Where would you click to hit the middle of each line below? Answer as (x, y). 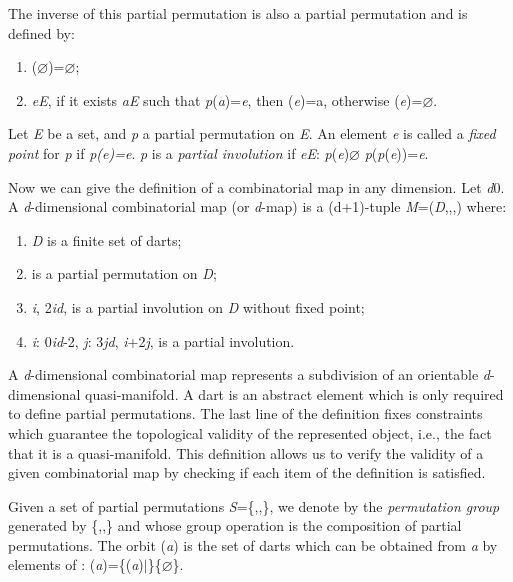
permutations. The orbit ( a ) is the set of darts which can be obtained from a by (253, 544)
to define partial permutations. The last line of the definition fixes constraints (245, 413)
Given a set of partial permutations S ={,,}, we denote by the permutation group (254, 505)
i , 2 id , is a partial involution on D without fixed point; (198, 306)
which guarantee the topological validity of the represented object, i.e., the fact (250, 432)
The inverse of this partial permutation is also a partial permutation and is (238, 13)
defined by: (41, 32)
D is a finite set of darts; (106, 239)
